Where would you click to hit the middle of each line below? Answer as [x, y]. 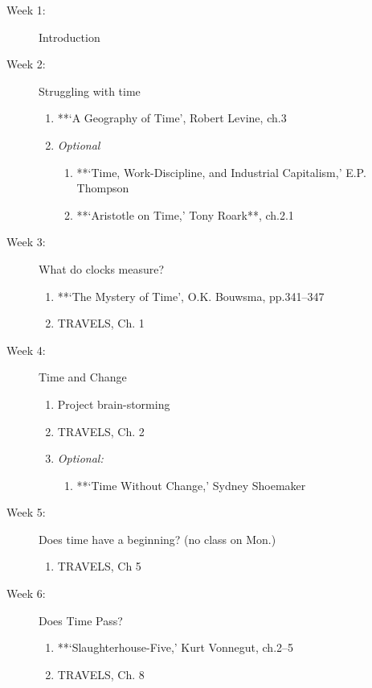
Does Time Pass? [81, 620]
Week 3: [26, 242]
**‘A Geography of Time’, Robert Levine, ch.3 [172, 118]
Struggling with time [90, 91]
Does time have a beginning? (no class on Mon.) [157, 539]
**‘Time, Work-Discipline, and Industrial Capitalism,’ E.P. [221, 172]
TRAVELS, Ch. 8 [101, 674]
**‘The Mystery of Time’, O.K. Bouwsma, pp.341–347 [191, 296]
